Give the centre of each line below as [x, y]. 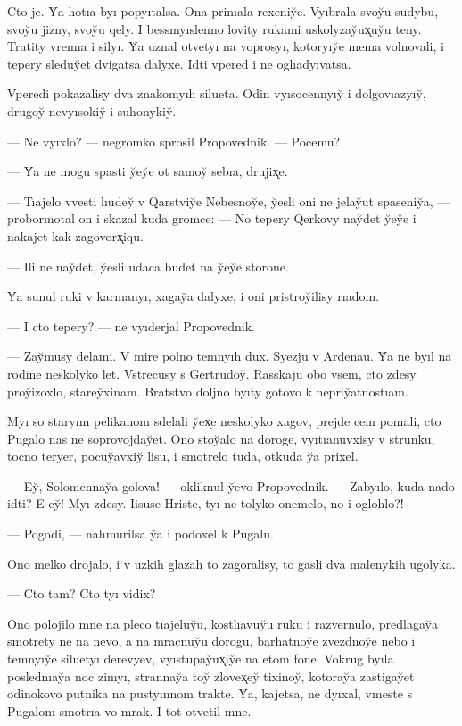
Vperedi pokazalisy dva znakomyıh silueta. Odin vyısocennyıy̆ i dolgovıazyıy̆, [217, 93]
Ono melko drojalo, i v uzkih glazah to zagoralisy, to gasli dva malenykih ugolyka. [231, 563]
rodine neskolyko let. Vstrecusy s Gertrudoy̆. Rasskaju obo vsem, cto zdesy [212, 373]
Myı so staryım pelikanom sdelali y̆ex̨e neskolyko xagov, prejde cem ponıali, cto [224, 421]
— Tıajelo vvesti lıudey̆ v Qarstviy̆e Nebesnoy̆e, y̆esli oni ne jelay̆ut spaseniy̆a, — [229, 200]
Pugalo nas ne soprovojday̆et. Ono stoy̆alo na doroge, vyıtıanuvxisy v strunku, [221, 438]
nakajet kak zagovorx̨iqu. [75, 235]
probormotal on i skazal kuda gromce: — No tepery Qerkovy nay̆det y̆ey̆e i [212, 218]
